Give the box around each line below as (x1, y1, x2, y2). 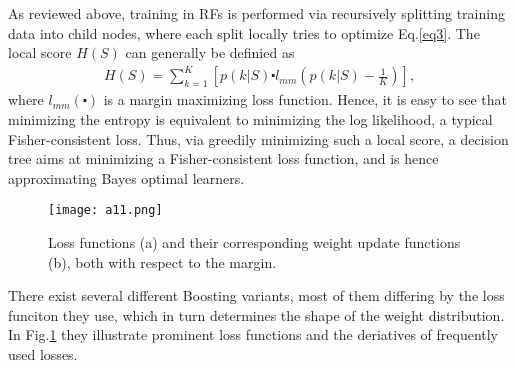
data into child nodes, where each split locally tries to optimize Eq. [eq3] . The (8, 22, 480, 43)
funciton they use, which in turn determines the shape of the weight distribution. (8, 304, 505, 325)
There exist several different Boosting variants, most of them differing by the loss (8, 285, 505, 306)
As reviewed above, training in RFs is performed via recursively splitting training (8, 3, 505, 23)
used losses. (8, 343, 78, 364)
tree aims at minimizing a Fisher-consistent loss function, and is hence (8, 148, 439, 169)
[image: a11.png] (48, 203, 163, 218)
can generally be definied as (125, 42, 295, 63)
